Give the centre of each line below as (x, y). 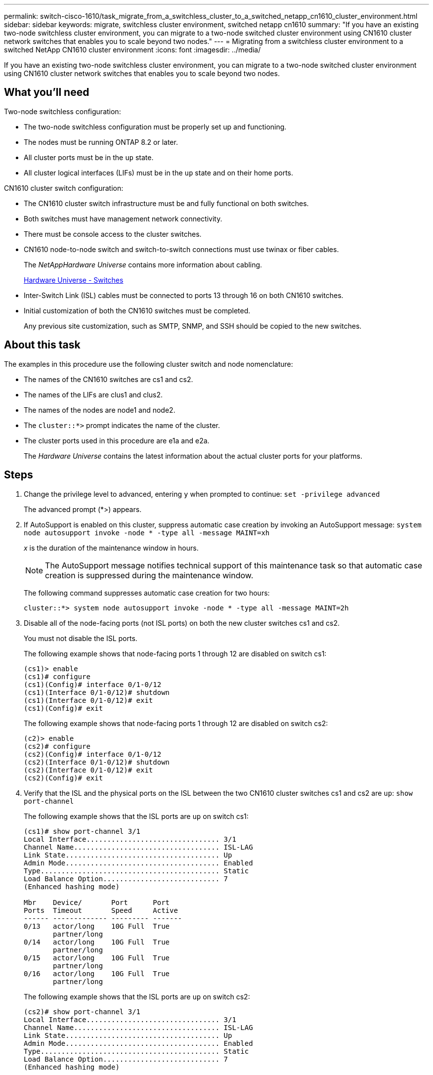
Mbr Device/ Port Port (97, 902)
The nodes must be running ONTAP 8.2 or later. (101, 142)
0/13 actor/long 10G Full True (97, 926)
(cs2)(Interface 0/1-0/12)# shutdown (97, 762)
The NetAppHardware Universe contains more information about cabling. (143, 264)
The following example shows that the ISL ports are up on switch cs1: (136, 816)
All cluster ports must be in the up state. (89, 157)
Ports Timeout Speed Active (101, 910)
